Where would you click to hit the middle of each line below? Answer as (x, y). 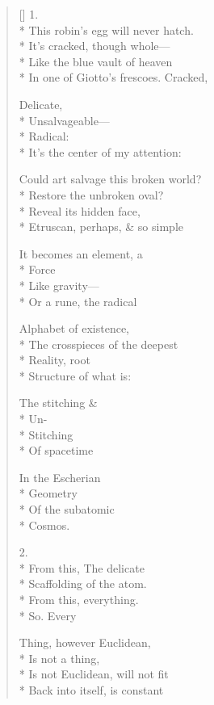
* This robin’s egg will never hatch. (106, 29)
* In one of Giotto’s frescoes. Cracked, (113, 77)
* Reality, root (55, 360)
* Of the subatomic (67, 509)
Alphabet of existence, (74, 328)
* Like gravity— (59, 285)
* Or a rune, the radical (78, 301)
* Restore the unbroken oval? (91, 194)
